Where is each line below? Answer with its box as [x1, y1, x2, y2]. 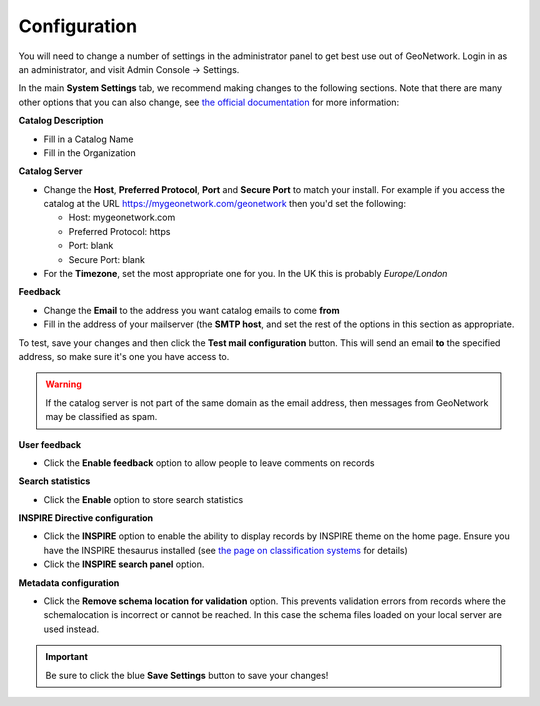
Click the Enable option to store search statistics [43, 493, 244, 505]
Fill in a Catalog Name [43, 133, 134, 145]
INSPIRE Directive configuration [18, 512, 154, 524]
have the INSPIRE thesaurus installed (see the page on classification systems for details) [43, 544, 409, 556]
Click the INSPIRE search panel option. [43, 558, 205, 570]
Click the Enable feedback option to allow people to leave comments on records [43, 456, 375, 469]
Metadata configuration [18, 576, 120, 589]
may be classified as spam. [45, 411, 158, 423]
